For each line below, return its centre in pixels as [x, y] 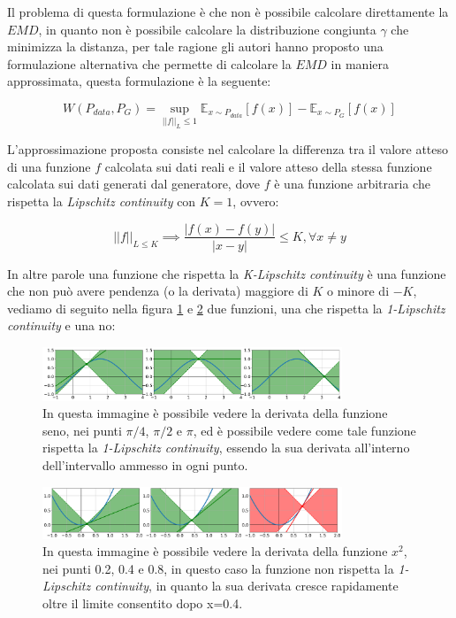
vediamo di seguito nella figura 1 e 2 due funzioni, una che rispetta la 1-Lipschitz [226, 308]
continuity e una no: [61, 325]
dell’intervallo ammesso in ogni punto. [145, 465]
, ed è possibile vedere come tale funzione [304, 430]
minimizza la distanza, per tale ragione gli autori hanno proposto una [195, 46]
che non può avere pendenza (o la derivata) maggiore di [158, 291]
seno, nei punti [82, 430]
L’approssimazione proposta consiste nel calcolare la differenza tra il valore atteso [228, 149]
